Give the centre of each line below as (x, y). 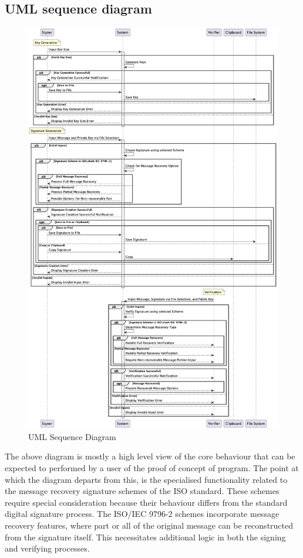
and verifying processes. (47, 548)
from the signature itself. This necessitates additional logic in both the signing (145, 537)
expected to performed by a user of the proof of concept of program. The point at (152, 468)
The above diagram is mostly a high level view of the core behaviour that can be (150, 456)
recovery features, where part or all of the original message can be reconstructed (149, 525)
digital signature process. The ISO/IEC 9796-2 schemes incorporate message (142, 514)
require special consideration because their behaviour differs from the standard (146, 502)
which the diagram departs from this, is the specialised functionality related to (146, 479)
